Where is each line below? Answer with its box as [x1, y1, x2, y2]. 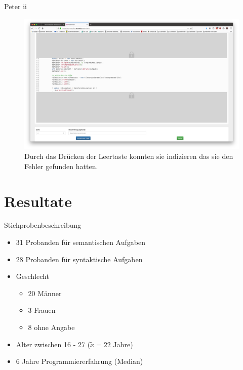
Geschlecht [16, 271, 49, 281]
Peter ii [4, 1, 27, 11]
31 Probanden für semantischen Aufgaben [16, 237, 145, 248]
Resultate [4, 190, 72, 211]
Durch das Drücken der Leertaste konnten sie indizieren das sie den [24, 151, 233, 161]
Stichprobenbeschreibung [4, 220, 82, 230]
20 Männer [28, 287, 62, 298]
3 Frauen [28, 305, 56, 315]
